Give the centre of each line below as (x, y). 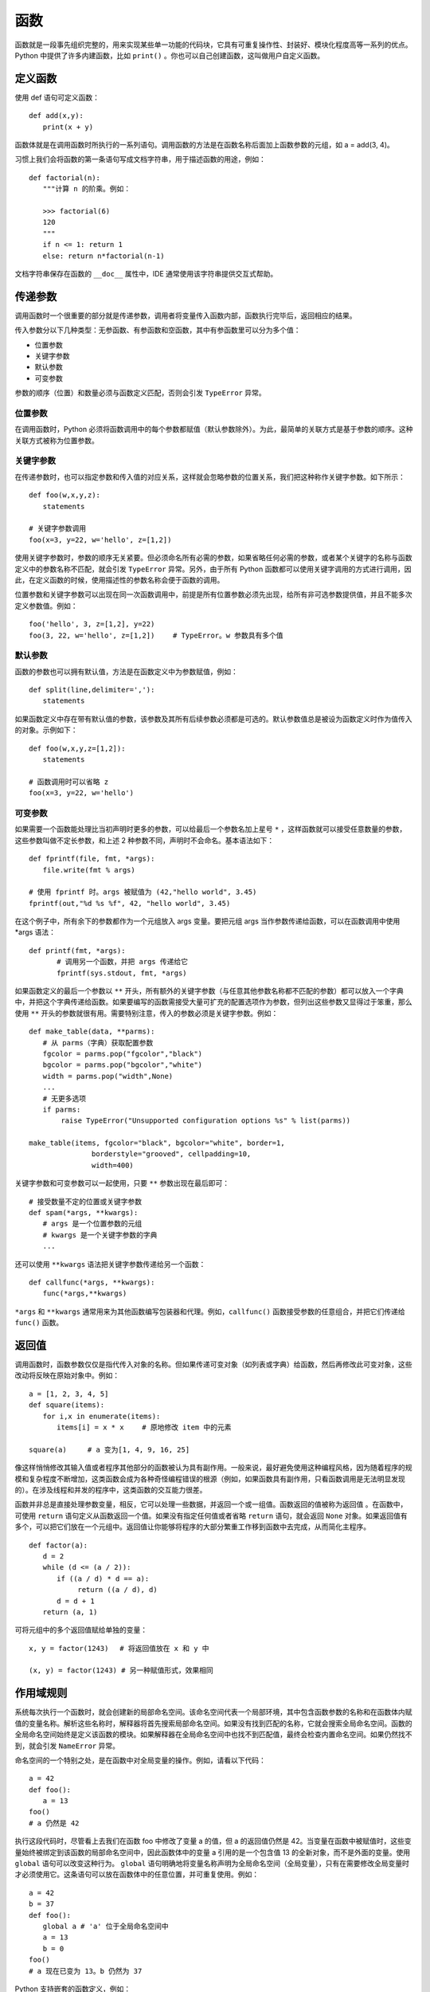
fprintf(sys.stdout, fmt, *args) (121, 973)
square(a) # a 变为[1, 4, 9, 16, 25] (109, 1449)
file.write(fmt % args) (89, 870)
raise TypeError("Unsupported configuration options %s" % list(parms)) (206, 1121)
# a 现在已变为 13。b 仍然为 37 (86, 1971)
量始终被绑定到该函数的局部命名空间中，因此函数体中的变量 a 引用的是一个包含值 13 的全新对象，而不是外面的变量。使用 (212, 1852)
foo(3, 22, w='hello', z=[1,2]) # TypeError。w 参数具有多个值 (156, 635)
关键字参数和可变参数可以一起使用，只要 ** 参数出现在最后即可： (122, 1183)
